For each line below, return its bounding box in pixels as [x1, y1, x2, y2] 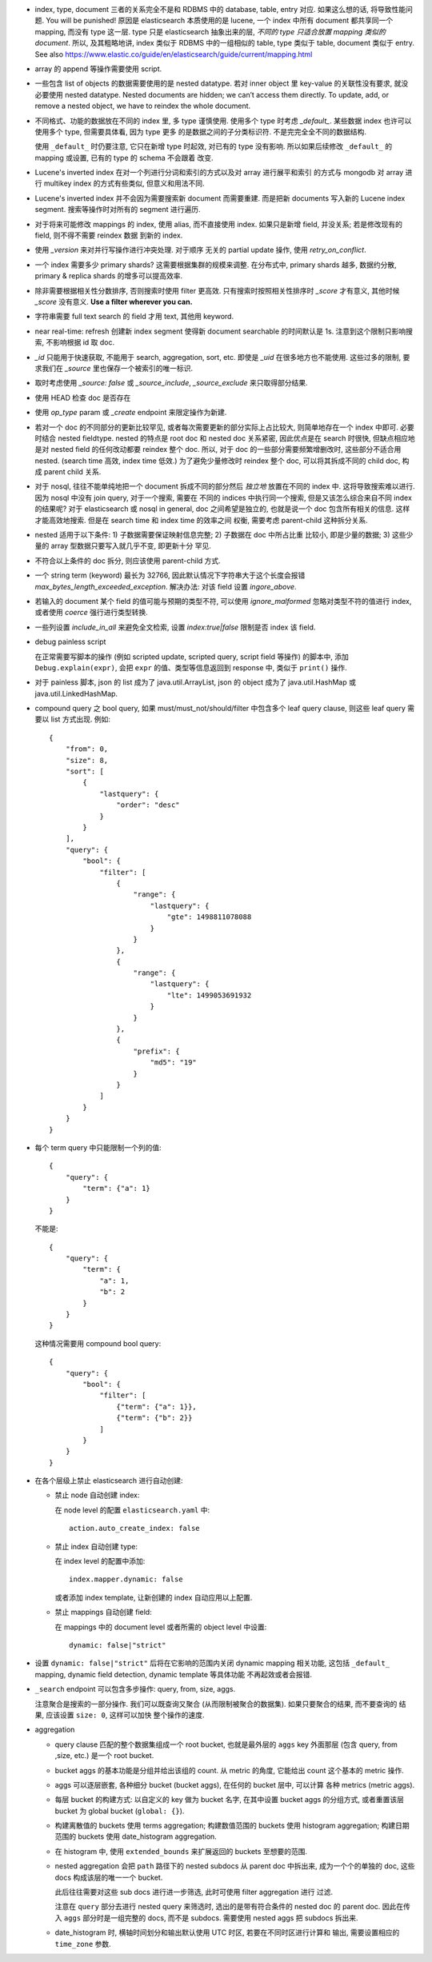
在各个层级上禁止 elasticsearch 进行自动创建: [34, 1476, 183, 1485]
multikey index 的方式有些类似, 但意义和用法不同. [43, 178, 205, 188]
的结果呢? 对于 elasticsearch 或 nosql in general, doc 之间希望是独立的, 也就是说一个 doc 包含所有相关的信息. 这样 [34, 504, 410, 513]
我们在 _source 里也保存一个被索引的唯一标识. [41, 363, 194, 373]
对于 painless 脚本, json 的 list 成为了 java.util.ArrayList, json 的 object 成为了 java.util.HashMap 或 [34, 677, 356, 687]
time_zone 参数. [54, 1939, 111, 1948]
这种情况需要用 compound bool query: [34, 1338, 162, 1348]
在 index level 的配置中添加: [54, 1556, 146, 1566]
